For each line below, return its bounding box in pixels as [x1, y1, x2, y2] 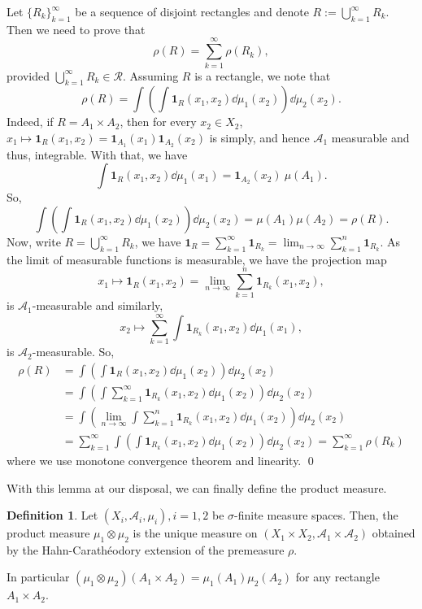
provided [7, 67, 50, 84]
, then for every [120, 113, 197, 130]
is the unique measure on [133, 524, 258, 542]
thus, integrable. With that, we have [7, 146, 188, 163]
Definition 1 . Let [7, 507, 98, 524]
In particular [7, 568, 70, 585]
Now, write [7, 233, 61, 250]
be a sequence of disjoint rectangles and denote [75, 3, 309, 20]
